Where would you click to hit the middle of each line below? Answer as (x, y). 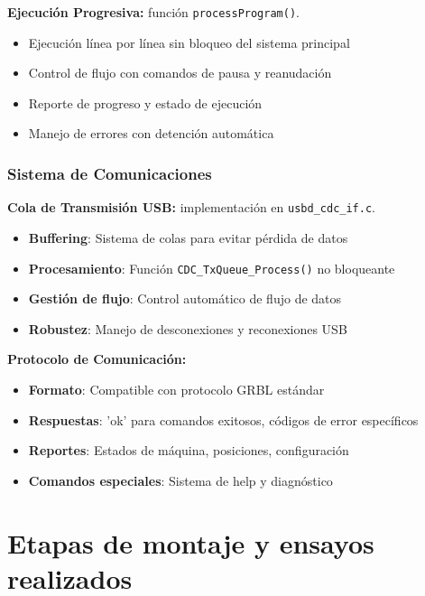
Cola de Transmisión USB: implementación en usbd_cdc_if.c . (191, 207)
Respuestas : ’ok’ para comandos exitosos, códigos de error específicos (223, 419)
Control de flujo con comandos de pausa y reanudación (180, 73)
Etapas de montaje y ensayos (191, 542)
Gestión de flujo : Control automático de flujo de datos (185, 298)
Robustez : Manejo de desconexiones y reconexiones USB (188, 328)
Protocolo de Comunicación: (97, 359)
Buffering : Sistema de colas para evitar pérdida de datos (188, 237)
